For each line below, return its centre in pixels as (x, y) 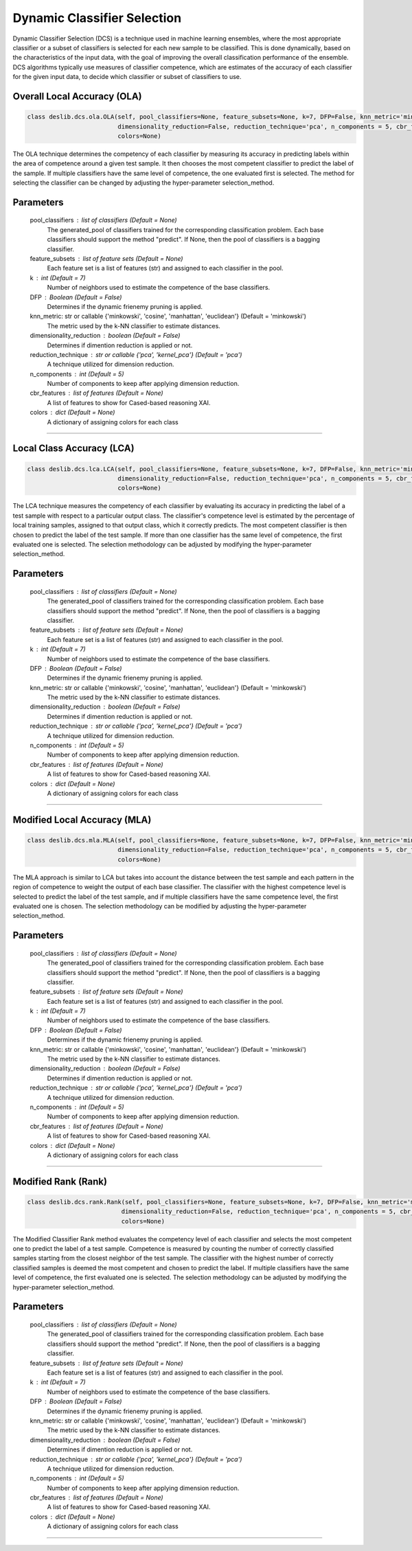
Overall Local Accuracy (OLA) (77, 96)
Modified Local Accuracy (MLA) (82, 819)
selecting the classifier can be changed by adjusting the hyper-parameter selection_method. (144, 183)
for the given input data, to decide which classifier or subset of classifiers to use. (127, 77)
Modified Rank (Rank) (60, 1181)
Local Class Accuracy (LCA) (73, 449)
